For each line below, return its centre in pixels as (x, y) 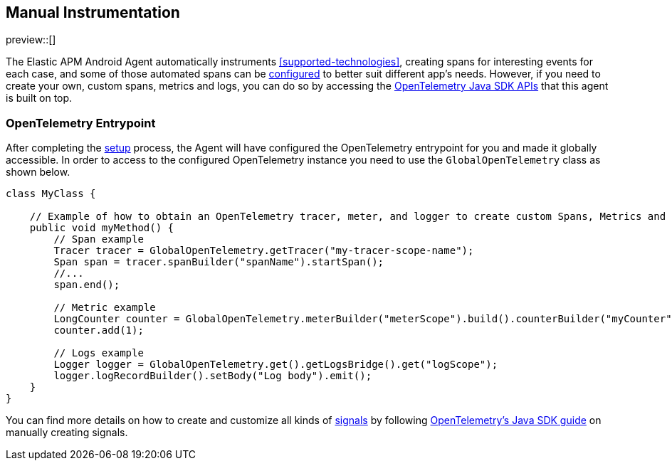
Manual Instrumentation (93, 12)
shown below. (38, 172)
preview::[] (31, 40)
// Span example (99, 239)
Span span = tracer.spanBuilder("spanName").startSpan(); (219, 262)
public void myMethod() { (102, 228)
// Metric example (105, 308)
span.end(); (87, 285)
